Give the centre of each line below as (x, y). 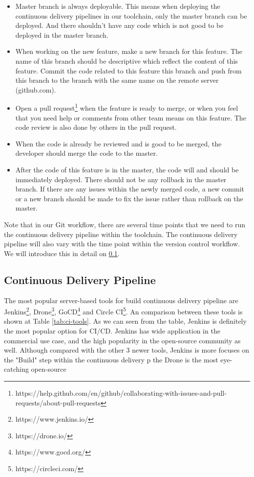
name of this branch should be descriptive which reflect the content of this (127, 60)
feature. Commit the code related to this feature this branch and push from (128, 70)
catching (16, 369)
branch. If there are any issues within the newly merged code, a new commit (130, 189)
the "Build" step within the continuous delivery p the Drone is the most (111, 359)
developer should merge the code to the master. (86, 153)
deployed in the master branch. (62, 35)
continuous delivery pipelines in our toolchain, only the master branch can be (131, 15)
